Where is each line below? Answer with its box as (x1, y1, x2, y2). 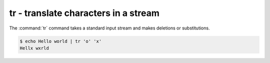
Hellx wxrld (19, 45, 49, 51)
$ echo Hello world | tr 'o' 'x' (19, 38, 102, 44)
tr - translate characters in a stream (9, 7, 160, 18)
